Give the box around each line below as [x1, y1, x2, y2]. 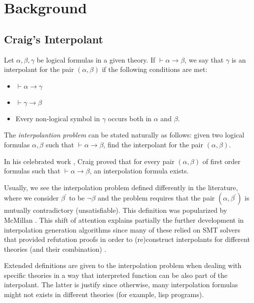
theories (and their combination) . [4, 243, 107, 254]
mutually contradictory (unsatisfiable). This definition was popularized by [4, 205, 227, 215]
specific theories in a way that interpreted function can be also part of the [4, 269, 228, 280]
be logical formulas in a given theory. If [36, 54, 155, 65]
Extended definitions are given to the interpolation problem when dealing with [4, 260, 242, 270]
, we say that [184, 54, 224, 65]
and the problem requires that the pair [98, 193, 215, 203]
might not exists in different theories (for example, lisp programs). [4, 289, 204, 300]
